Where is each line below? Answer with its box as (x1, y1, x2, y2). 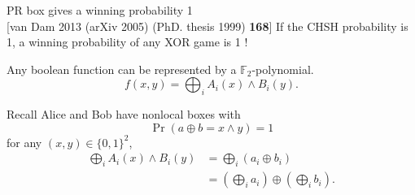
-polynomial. (251, 60, 314, 77)
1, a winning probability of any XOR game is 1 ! (7, 33, 248, 50)
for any (7, 133, 42, 150)
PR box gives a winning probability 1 (7, 2, 193, 18)
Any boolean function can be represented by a (7, 60, 237, 77)
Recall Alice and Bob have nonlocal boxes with (7, 106, 241, 123)
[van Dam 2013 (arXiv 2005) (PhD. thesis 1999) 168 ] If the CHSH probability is (7, 17, 408, 34)
